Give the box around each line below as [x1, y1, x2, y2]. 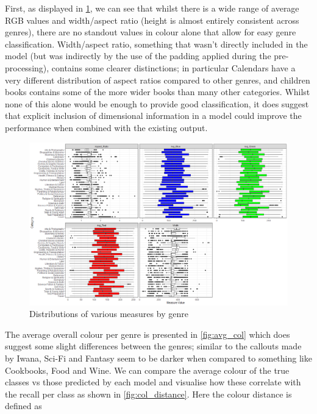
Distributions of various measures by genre [29, 307, 188, 320]
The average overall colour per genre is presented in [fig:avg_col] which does [5, 327, 290, 340]
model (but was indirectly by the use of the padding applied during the [5, 49, 271, 62]
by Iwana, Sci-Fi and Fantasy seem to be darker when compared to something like [5, 351, 312, 364]
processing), [5, 61, 49, 74]
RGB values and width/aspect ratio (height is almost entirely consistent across [5, 13, 299, 26]
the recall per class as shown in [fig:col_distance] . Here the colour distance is [5, 387, 292, 400]
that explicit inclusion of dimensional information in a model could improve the [5, 109, 302, 122]
